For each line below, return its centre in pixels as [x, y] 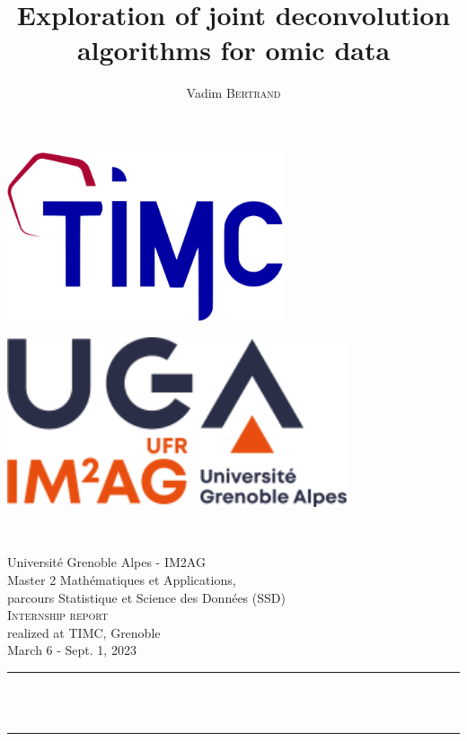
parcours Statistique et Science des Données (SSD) [146, 597]
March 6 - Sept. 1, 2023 [72, 650]
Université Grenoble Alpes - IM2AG [106, 562]
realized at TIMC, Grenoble [84, 632]
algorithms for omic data [233, 50]
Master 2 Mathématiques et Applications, [122, 580]
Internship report [58, 615]
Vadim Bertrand [233, 93]
